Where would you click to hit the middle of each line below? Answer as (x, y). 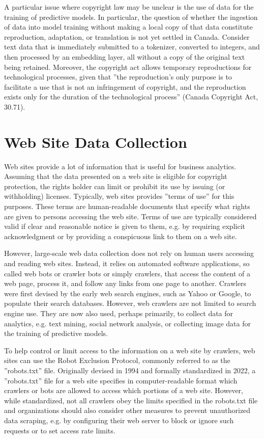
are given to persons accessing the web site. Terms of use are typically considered (130, 216)
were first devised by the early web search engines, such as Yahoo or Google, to (128, 293)
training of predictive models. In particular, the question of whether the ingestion (131, 17)
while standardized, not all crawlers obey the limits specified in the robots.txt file (131, 400)
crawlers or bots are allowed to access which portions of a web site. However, (124, 390)
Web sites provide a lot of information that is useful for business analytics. (120, 166)
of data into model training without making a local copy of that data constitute (128, 27)
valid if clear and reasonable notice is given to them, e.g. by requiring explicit (125, 226)
